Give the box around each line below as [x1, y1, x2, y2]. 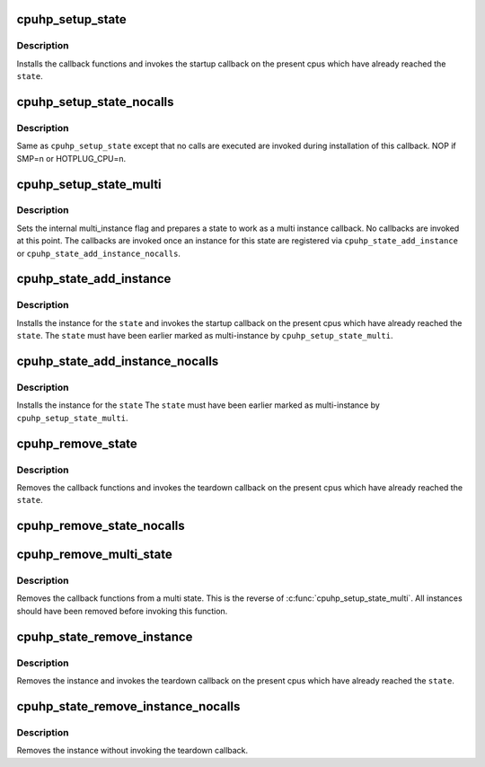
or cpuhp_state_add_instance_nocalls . [16, 248, 181, 259]
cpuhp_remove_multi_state [16, 547, 172, 562]
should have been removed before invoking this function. [16, 605, 228, 616]
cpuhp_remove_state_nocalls [16, 518, 185, 533]
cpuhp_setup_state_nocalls [16, 94, 174, 110]
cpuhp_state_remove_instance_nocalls [16, 699, 241, 714]
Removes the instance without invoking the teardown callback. [16, 745, 249, 756]
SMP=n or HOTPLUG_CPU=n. [16, 153, 127, 163]
